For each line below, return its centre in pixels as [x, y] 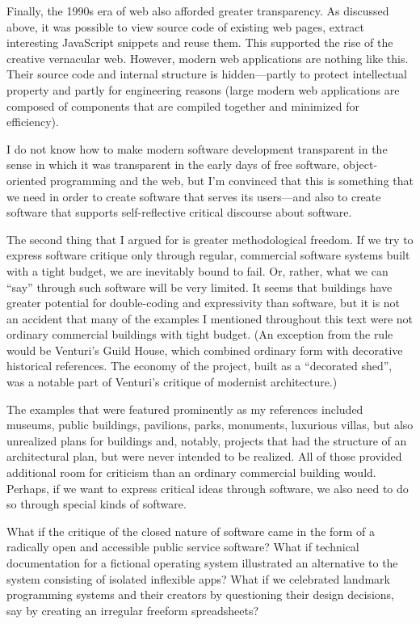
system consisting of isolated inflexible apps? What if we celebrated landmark [198, 578]
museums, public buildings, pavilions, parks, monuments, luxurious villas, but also [210, 425]
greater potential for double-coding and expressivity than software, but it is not [204, 303]
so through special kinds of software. [97, 504]
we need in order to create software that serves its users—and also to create [194, 196]
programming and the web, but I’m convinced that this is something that [232, 180]
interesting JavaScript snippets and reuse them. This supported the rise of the [200, 42]
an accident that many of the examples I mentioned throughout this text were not [210, 318]
